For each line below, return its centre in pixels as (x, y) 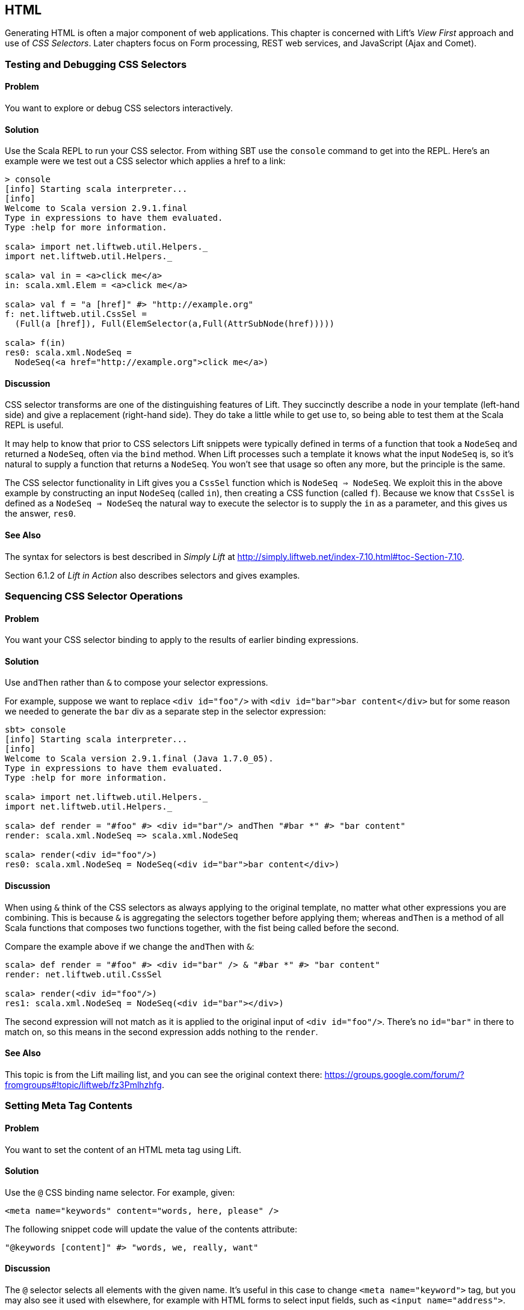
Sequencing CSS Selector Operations (94, 596)
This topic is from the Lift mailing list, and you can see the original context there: (164, 1074)
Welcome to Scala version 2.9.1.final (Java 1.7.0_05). (139, 759)
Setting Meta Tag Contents (69, 1106)
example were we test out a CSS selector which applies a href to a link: (145, 161)
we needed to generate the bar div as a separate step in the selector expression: (165, 712)
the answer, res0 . (40, 514)
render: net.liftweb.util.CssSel (84, 974)
